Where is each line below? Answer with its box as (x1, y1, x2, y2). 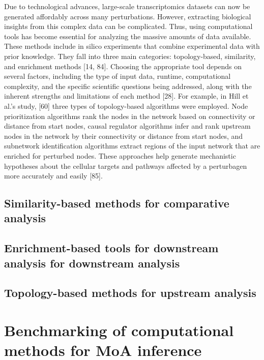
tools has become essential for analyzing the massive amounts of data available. (4, 31, 251, 41)
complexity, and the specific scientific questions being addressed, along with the (4, 80, 252, 91)
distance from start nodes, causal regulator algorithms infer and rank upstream (4, 121, 251, 131)
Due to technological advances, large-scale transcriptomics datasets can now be (4, 1, 250, 11)
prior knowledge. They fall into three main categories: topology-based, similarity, (4, 50, 256, 61)
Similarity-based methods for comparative (4, 195, 229, 211)
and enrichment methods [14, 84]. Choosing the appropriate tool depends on (4, 61, 242, 71)
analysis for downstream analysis (4, 255, 180, 271)
